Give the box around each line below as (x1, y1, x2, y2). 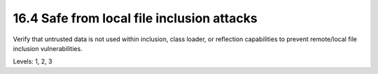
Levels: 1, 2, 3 (13, 57, 52, 66)
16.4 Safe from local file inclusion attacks (13, 10, 258, 26)
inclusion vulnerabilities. (13, 44, 83, 52)
